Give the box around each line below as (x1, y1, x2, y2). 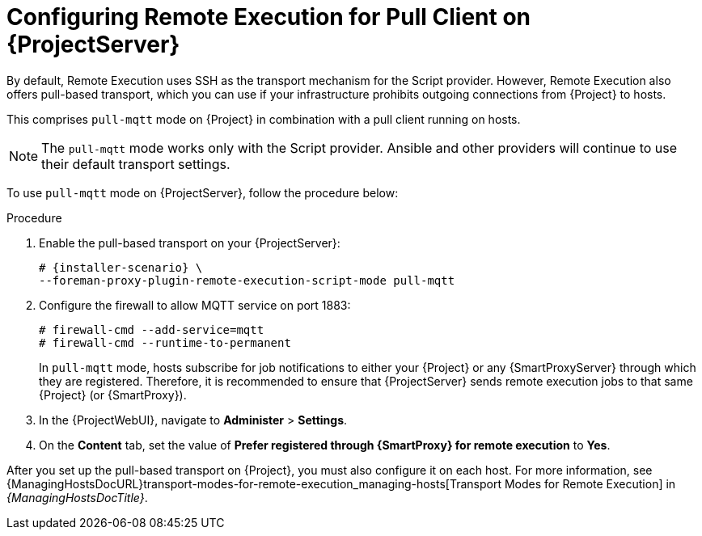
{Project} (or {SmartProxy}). (39, 387, 187, 402)
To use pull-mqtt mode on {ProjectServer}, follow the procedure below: (6, 185, 399, 200)
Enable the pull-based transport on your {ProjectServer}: (39, 235, 340, 250)
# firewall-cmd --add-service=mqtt (39, 323, 264, 336)
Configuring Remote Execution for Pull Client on (6, 3, 531, 31)
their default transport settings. (41, 155, 230, 172)
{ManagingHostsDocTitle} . (6, 490, 148, 504)
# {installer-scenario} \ (39, 260, 203, 274)
